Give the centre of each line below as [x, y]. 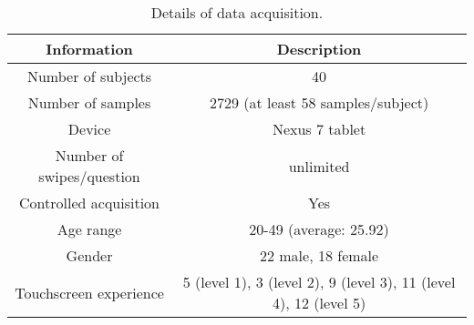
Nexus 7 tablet [319, 129]
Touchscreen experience [89, 292]
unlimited [319, 166]
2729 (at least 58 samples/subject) [319, 102]
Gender [89, 255]
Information [89, 49]
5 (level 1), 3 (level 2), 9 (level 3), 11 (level [319, 282]
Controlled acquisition [89, 203]
